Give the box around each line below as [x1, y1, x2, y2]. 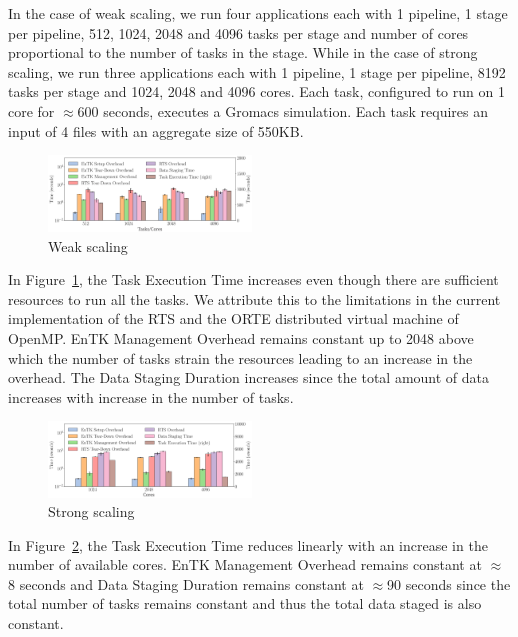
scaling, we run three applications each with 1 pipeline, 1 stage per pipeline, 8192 [8, 61, 506, 82]
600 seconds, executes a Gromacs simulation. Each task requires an [77, 100, 489, 121]
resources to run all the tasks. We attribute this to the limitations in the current [8, 288, 501, 309]
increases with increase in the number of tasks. [8, 386, 294, 407]
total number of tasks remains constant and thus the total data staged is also [8, 593, 482, 614]
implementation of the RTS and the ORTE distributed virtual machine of [8, 308, 459, 329]
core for [8, 100, 55, 121]
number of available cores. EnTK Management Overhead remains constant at [8, 554, 482, 575]
